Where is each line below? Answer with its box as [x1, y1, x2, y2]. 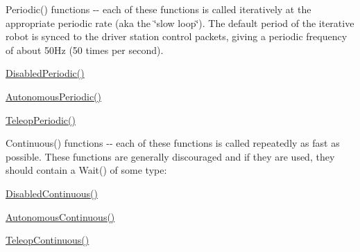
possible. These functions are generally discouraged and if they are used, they [6, 149, 335, 163]
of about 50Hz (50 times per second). [6, 42, 164, 57]
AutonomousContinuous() [6, 209, 115, 224]
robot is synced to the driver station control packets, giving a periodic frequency [6, 29, 348, 44]
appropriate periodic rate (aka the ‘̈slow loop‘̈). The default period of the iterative [6, 15, 354, 30]
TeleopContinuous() [6, 233, 89, 247]
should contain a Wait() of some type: [6, 163, 167, 177]
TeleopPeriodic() [6, 112, 76, 127]
